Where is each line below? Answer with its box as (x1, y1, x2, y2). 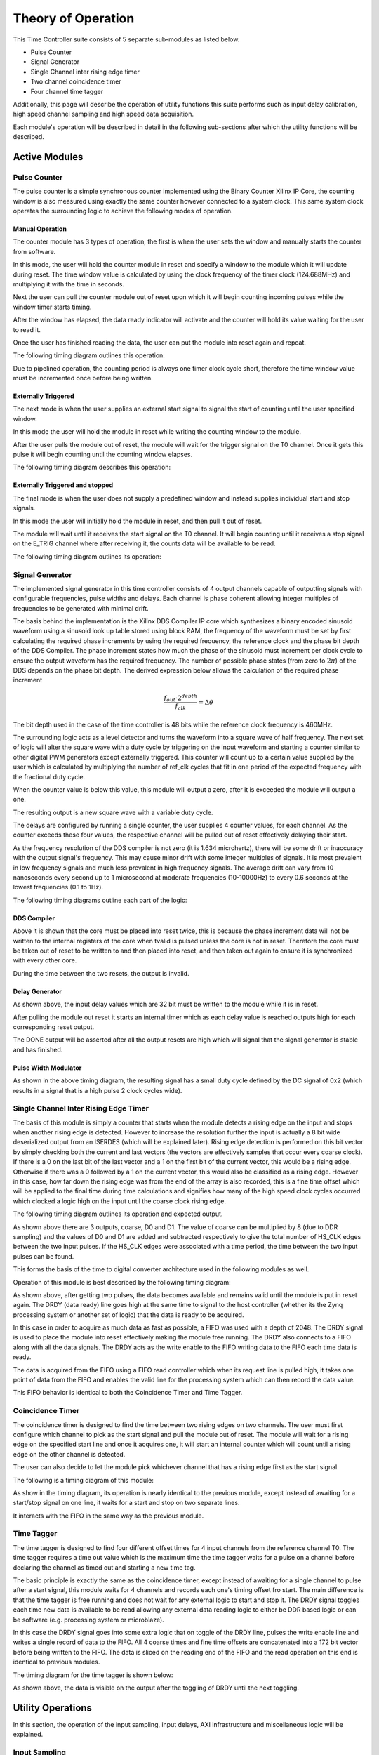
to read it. (13, 325, 41, 333)
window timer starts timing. (13, 303, 92, 311)
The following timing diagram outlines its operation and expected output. (13, 1210, 223, 1218)
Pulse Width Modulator (13, 1064, 82, 1072)
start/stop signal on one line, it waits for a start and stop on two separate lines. (13, 1499, 240, 1507)
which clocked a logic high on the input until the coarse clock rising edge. (13, 1197, 226, 1205)
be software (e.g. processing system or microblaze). (13, 1615, 164, 1624)
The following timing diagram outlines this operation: (13, 351, 165, 359)
